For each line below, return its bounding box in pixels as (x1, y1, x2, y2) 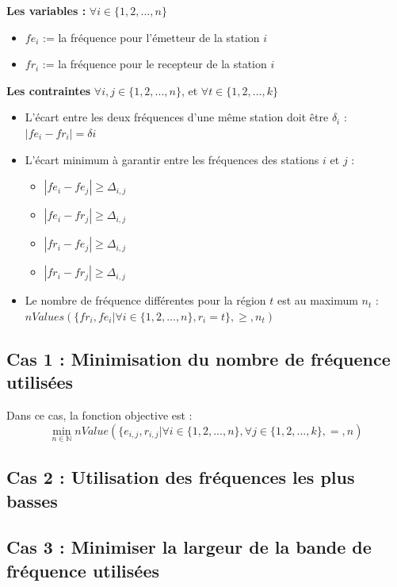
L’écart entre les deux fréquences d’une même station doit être (25, 109, 329, 125)
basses (6, 488, 58, 512)
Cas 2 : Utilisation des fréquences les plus (6, 465, 355, 489)
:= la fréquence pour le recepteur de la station (42, 56, 267, 72)
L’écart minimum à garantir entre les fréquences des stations (25, 151, 319, 167)
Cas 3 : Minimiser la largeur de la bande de (6, 535, 372, 559)
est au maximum (277, 292, 358, 309)
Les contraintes (6, 82, 91, 98)
